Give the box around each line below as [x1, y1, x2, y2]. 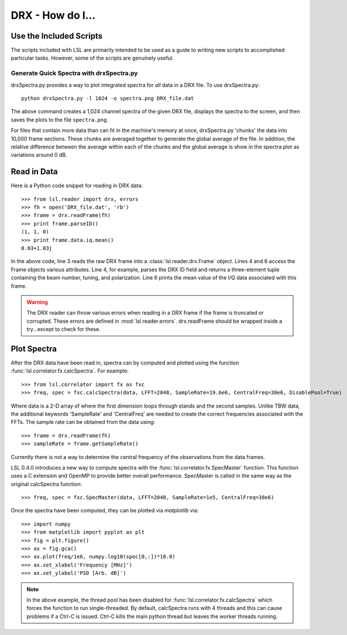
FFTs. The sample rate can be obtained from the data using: [11, 419, 155, 426]
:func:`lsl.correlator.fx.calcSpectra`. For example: [11, 367, 129, 374]
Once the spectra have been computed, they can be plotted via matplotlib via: [11, 507, 199, 514]
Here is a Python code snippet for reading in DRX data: [11, 182, 143, 189]
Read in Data [11, 167, 58, 177]
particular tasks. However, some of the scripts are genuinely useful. [11, 54, 174, 61]
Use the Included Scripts [11, 31, 102, 41]
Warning [26, 298, 48, 305]
